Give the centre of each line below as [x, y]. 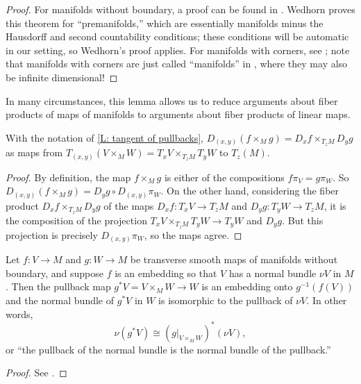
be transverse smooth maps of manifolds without [234, 259]
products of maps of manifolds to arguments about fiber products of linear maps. [178, 114]
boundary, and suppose [55, 273]
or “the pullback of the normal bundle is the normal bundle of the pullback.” [168, 349]
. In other [327, 300]
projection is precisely [52, 234]
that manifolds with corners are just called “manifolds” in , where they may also [177, 64]
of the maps [129, 205]
